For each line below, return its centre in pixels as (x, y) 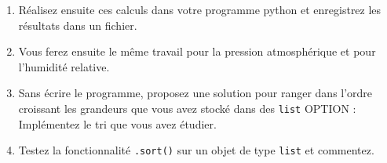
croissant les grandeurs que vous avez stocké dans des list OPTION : (187, 108)
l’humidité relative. (64, 66)
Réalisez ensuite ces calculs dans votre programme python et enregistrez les (200, 9)
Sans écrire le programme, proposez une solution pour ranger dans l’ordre (195, 93)
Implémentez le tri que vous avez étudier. (117, 123)
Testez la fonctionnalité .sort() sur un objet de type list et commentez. (196, 150)
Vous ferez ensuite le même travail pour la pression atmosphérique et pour (197, 51)
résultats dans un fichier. (78, 25)
